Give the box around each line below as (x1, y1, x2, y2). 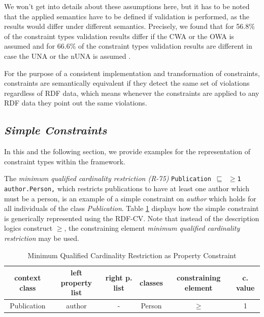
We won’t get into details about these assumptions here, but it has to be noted (4, 1, 250, 11)
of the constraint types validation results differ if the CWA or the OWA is (4, 30, 234, 41)
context (14, 272, 41, 283)
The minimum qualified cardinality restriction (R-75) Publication (4, 173, 211, 184)
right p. (105, 272, 133, 283)
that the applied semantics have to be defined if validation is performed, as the (4, 11, 249, 21)
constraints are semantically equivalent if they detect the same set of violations (4, 78, 250, 88)
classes (140, 277, 163, 288)
